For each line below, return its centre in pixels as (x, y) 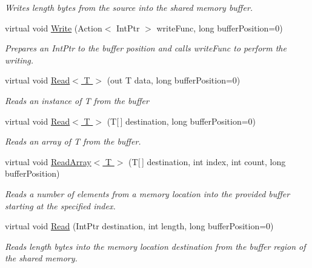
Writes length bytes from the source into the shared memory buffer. (129, 7)
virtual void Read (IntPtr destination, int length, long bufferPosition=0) (139, 226)
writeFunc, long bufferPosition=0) (220, 28)
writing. (19, 60)
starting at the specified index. (60, 205)
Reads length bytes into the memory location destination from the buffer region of (155, 246)
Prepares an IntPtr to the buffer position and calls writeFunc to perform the (146, 48)
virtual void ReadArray (48, 161)
